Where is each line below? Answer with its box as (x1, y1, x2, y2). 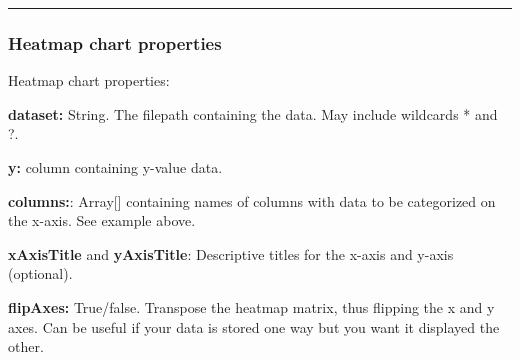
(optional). (8, 263, 73, 284)
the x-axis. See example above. (8, 210, 196, 231)
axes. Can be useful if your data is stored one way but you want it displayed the (8, 316, 500, 337)
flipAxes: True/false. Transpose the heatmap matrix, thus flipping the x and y (8, 296, 495, 317)
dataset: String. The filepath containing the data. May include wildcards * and (8, 103, 498, 124)
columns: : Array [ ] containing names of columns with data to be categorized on (8, 190, 496, 211)
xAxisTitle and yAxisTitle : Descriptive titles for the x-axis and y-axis (8, 243, 454, 264)
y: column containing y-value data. (8, 157, 223, 177)
